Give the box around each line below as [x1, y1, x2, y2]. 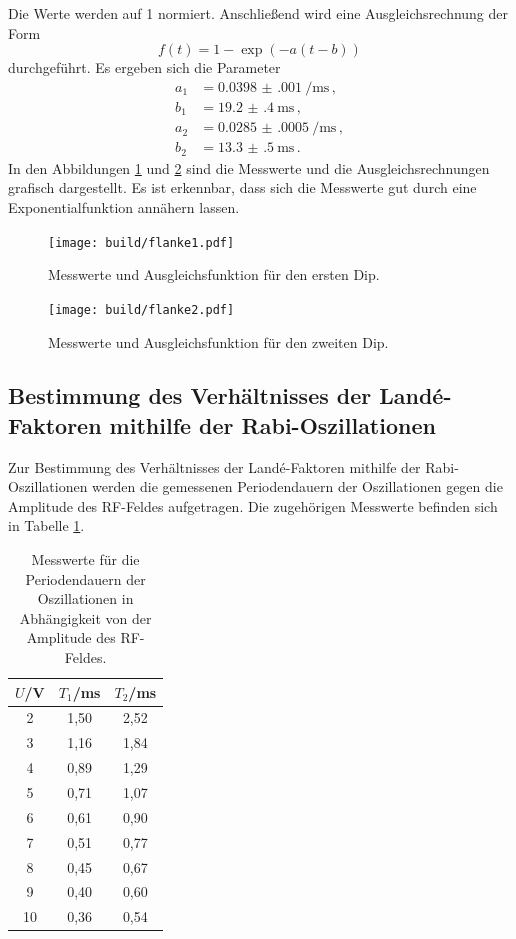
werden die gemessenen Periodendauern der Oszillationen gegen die [92, 476, 503, 497]
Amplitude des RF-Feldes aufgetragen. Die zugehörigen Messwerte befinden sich [8, 495, 498, 516]
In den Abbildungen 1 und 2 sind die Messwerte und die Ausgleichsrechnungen [8, 157, 490, 178]
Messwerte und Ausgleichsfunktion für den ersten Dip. [48, 264, 380, 285]
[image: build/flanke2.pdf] [48, 302, 235, 317]
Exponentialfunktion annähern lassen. [8, 197, 240, 217]
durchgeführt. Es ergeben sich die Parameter [8, 57, 281, 78]
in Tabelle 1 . [8, 515, 85, 536]
